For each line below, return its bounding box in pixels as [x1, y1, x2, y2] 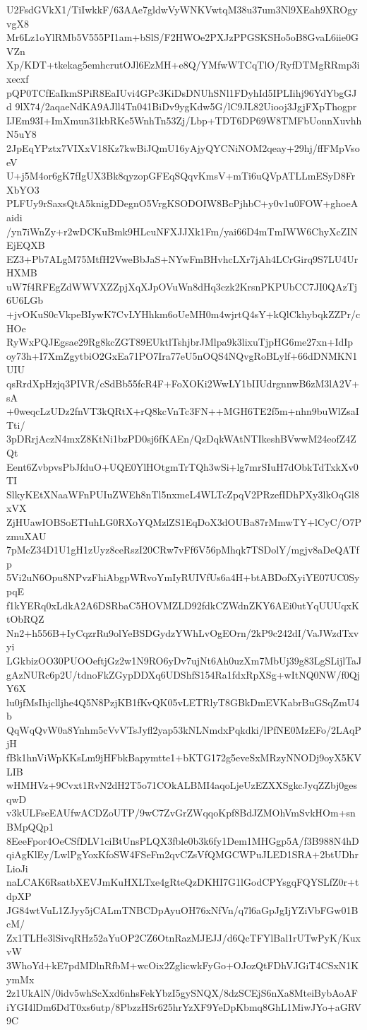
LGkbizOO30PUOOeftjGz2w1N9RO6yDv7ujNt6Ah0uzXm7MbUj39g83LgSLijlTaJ [6, 652, 362, 667]
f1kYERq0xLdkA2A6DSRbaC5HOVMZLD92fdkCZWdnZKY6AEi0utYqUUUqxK [6, 597, 359, 612]
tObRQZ [6, 611, 44, 626]
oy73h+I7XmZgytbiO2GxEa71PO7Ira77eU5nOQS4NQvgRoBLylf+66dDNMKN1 [6, 348, 358, 363]
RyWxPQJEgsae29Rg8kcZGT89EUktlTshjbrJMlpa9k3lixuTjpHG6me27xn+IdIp [6, 334, 354, 349]
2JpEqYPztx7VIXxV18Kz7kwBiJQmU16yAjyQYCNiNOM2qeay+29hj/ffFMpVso [6, 140, 360, 155]
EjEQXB [6, 238, 45, 252]
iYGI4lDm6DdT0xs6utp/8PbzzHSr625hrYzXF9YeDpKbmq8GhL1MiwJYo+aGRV [6, 999, 361, 1014]
